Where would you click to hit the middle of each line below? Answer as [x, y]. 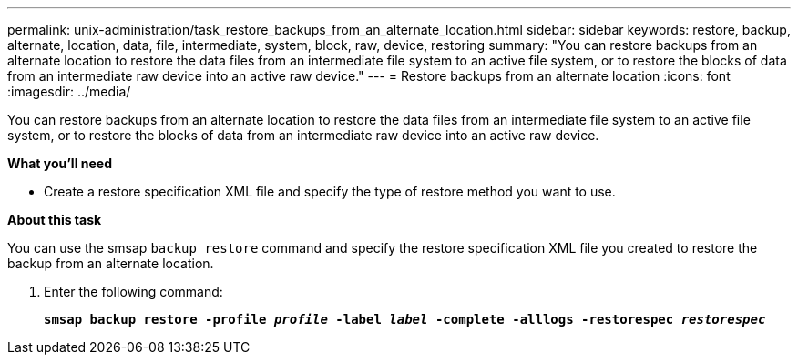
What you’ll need [60, 163]
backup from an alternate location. [111, 263]
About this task [55, 220]
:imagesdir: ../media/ [69, 91]
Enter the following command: [133, 292]
